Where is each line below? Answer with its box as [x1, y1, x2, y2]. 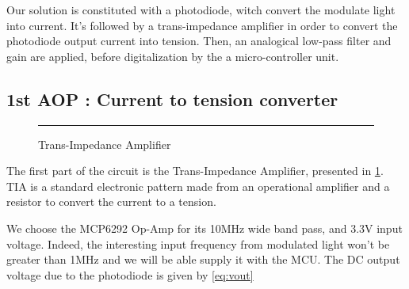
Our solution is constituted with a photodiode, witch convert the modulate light [6, 2, 396, 17]
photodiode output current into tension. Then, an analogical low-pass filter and [6, 32, 392, 49]
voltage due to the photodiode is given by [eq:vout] [6, 266, 254, 283]
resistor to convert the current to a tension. [6, 193, 216, 210]
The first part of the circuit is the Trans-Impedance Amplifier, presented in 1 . [6, 162, 384, 179]
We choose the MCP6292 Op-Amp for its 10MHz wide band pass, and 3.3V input [6, 219, 403, 236]
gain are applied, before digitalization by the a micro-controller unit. [6, 48, 339, 64]
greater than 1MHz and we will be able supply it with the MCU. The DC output [6, 251, 400, 268]
